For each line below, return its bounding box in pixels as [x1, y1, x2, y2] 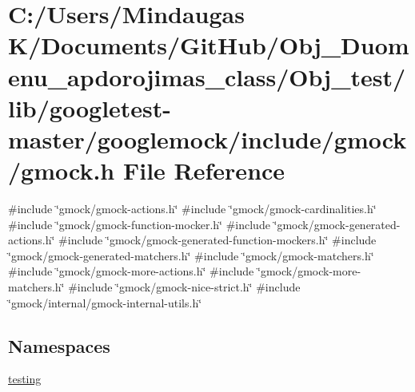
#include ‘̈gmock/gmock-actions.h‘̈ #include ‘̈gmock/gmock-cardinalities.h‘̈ [8, 200, 377, 217]
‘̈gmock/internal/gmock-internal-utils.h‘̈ [8, 294, 202, 311]
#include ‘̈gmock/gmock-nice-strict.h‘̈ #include [68, 279, 301, 295]
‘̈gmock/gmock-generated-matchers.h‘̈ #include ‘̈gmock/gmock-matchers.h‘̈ [8, 247, 374, 263]
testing [8, 370, 42, 387]
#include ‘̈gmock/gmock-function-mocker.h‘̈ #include [8, 216, 270, 232]
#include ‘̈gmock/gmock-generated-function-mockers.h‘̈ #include [58, 232, 377, 248]
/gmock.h [8, 154, 115, 187]
